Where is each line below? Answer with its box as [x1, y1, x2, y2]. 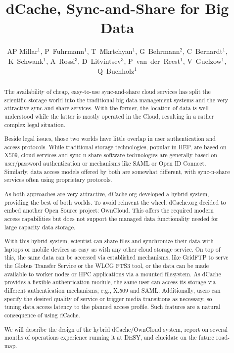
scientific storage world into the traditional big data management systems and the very [4, 95, 229, 104]
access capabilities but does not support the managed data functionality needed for [4, 214, 219, 222]
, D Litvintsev [78, 55, 121, 66]
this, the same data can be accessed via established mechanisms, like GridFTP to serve [4, 253, 229, 262]
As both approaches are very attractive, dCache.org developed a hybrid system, [4, 189, 209, 198]
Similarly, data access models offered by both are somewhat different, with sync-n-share [4, 167, 230, 176]
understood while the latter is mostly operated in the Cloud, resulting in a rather [4, 112, 214, 120]
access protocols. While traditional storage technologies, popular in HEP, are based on [4, 142, 227, 151]
